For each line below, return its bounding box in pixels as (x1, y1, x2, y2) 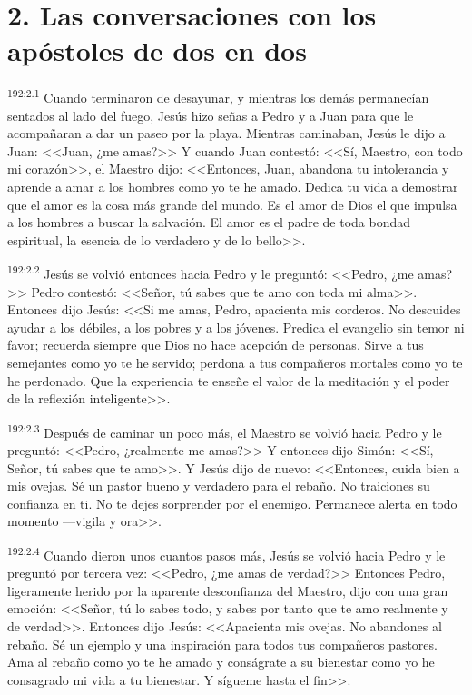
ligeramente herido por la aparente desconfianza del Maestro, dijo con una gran (7, 581, 448, 600)
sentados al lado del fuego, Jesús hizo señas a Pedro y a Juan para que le (7, 105, 414, 124)
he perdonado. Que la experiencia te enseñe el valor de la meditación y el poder (7, 371, 450, 390)
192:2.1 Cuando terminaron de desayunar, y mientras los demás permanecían (7, 85, 429, 106)
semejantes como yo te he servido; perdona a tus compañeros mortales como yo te (7, 352, 463, 372)
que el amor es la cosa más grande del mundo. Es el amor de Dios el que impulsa (7, 194, 457, 213)
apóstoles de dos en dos (7, 32, 307, 69)
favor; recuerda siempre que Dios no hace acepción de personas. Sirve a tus (7, 335, 424, 354)
